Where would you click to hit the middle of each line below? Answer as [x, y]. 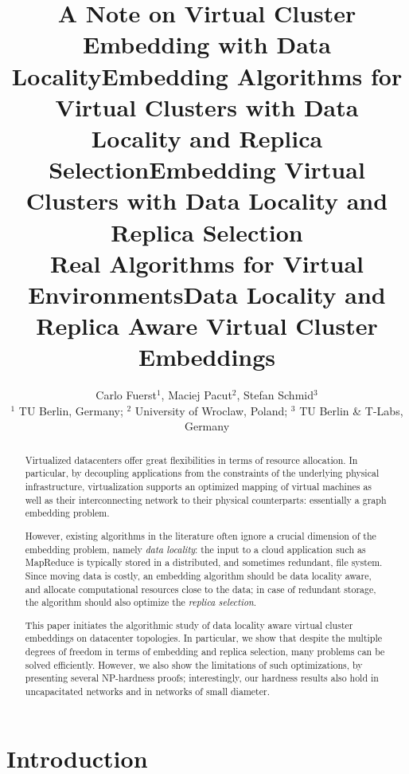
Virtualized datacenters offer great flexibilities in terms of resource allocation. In [191, 460]
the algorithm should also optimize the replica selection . [140, 602]
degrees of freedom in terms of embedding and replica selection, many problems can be [205, 652]
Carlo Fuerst [126, 395]
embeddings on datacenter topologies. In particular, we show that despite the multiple [204, 638]
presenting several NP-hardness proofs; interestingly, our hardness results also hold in [202, 678]
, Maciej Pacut [197, 395]
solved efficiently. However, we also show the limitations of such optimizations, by [194, 664]
